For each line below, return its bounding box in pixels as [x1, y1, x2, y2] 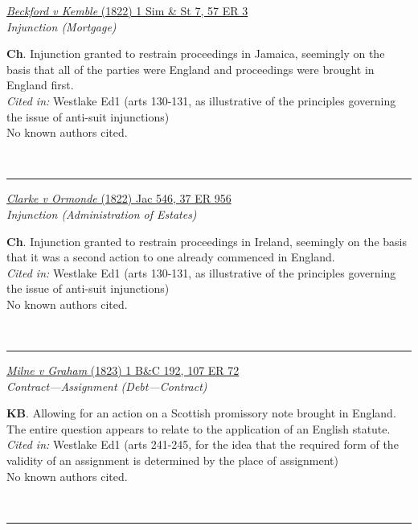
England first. [6, 76, 74, 93]
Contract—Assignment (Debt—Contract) [6, 377, 207, 394]
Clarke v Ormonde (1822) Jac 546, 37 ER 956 [6, 190, 232, 207]
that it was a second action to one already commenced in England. [6, 249, 335, 265]
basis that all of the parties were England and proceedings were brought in [6, 60, 375, 77]
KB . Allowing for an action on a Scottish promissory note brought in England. [6, 405, 396, 421]
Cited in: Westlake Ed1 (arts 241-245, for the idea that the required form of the [6, 436, 399, 453]
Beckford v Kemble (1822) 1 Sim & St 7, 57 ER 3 [6, 2, 248, 18]
